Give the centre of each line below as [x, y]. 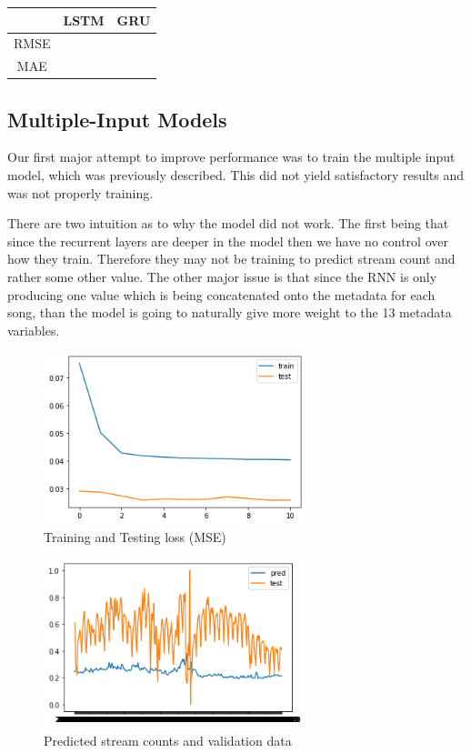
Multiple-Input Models [117, 119]
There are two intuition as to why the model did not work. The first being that [228, 223]
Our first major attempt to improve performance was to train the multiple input [231, 157]
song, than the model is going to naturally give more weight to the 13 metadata [230, 312]
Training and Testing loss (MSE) [135, 536]
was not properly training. [80, 192]
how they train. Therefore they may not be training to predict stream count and [231, 259]
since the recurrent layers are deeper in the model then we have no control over [228, 241]
